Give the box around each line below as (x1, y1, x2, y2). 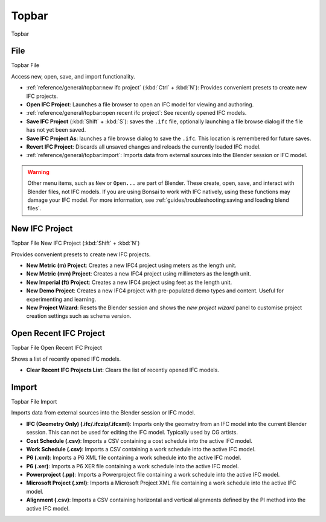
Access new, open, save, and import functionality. (11, 72, 135, 80)
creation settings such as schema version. (26, 312, 132, 320)
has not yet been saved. (26, 126, 86, 134)
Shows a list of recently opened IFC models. (11, 355, 121, 362)
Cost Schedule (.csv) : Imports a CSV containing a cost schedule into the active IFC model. (26, 437, 253, 444)
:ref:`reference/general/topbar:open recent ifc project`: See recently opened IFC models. (26, 109, 247, 117)
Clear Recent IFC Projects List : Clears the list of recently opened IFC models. (26, 366, 220, 374)
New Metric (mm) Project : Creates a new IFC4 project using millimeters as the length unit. (26, 270, 252, 277)
